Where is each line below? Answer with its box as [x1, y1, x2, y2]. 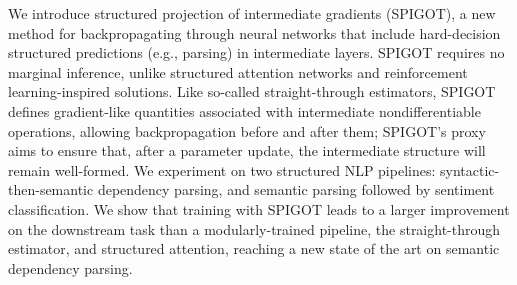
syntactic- [440, 159, 500, 180]
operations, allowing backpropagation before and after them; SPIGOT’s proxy [8, 120, 486, 141]
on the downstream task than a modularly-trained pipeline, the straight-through [8, 218, 501, 239]
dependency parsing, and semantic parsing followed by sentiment [97, 179, 495, 200]
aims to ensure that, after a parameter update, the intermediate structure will [8, 140, 486, 161]
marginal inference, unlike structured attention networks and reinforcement [8, 61, 468, 82]
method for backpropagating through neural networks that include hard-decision [8, 22, 501, 43]
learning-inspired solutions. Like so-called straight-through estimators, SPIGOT [8, 81, 496, 102]
